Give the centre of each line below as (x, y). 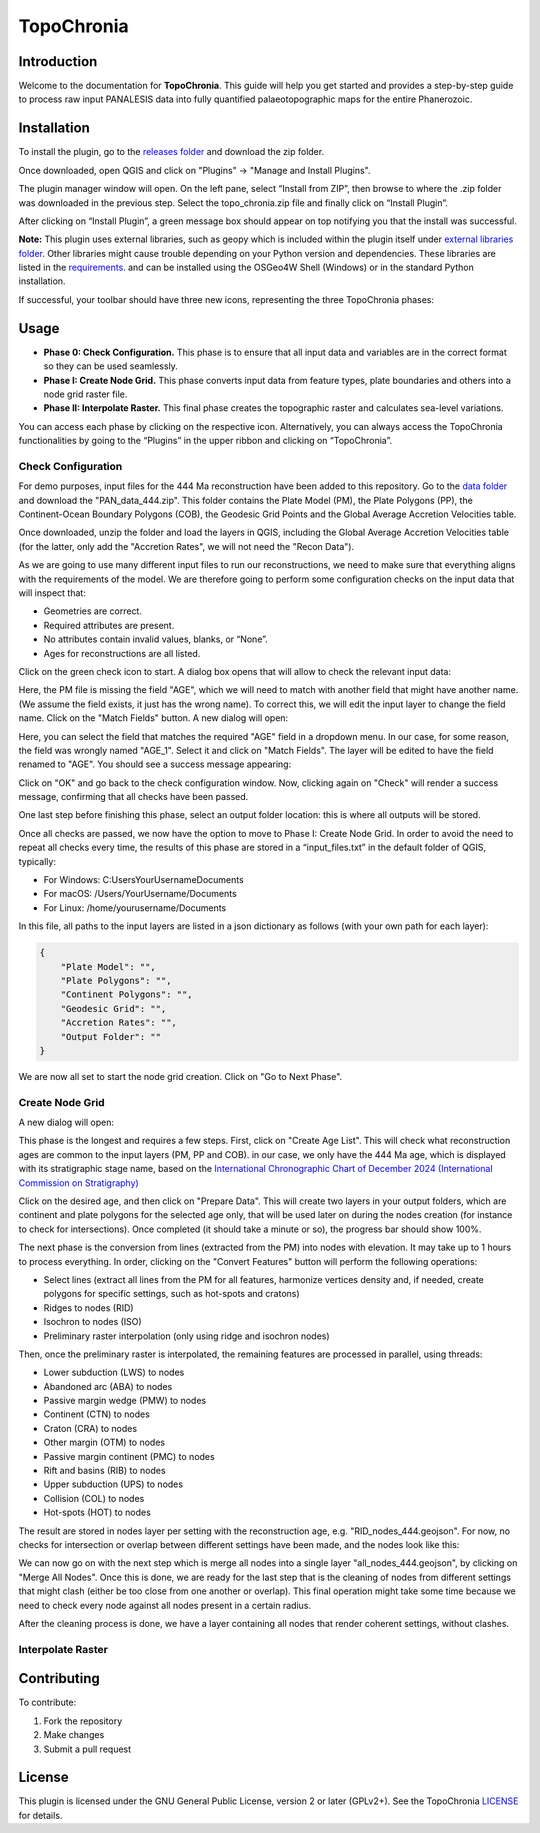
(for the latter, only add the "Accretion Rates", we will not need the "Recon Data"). (186, 546)
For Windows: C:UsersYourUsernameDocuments (143, 880)
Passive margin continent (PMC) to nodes (129, 1456)
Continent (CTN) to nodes (96, 1414)
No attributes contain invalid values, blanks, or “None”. (156, 639)
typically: (37, 861)
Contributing (59, 1678)
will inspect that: (52, 593)
